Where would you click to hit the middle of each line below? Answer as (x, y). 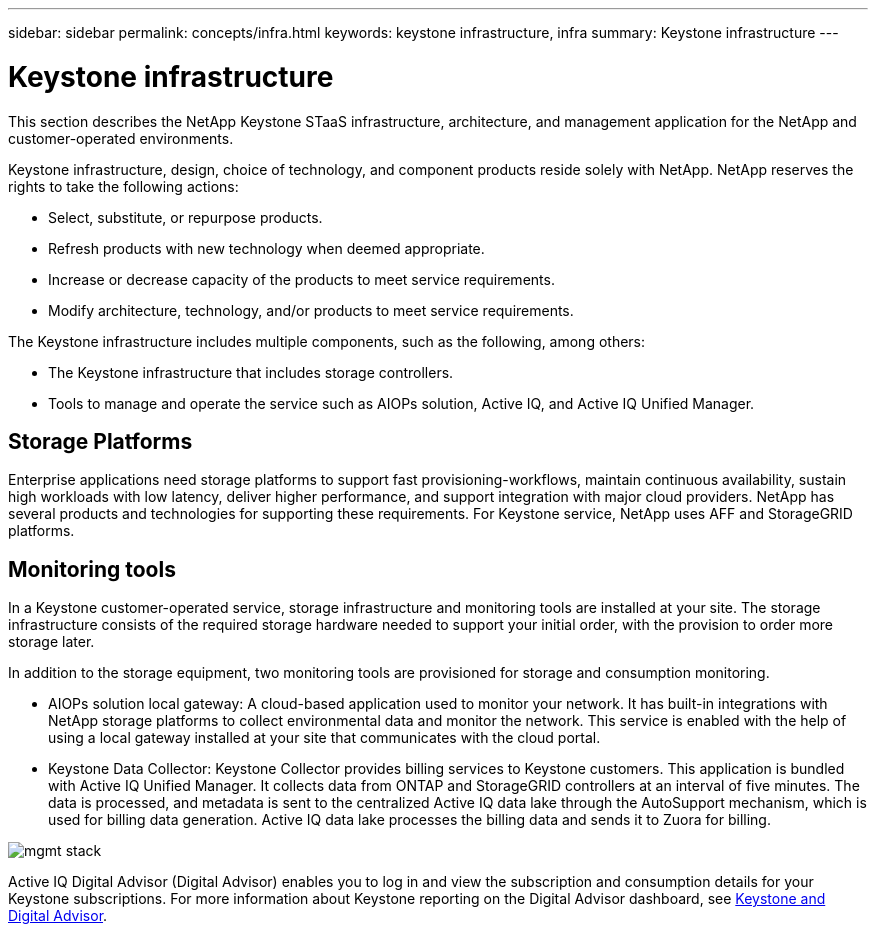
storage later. (51, 642)
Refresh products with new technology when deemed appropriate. (266, 248)
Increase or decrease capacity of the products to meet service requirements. (301, 279)
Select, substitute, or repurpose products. (185, 217)
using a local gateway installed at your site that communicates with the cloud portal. (324, 738)
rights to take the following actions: (123, 186)
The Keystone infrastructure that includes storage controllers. (251, 372)
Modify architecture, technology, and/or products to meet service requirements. (311, 310)
